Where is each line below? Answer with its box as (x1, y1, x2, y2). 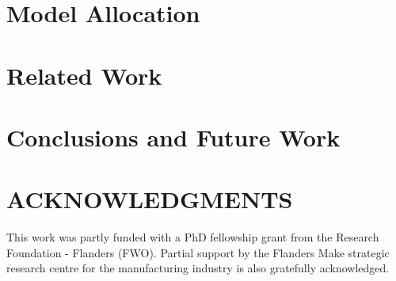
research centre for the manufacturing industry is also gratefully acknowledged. (6, 260, 390, 276)
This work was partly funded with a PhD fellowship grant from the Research (6, 229, 379, 245)
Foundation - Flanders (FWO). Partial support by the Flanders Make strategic (6, 244, 390, 260)
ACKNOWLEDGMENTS (6, 183, 293, 215)
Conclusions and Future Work (6, 120, 341, 153)
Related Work (6, 59, 162, 91)
